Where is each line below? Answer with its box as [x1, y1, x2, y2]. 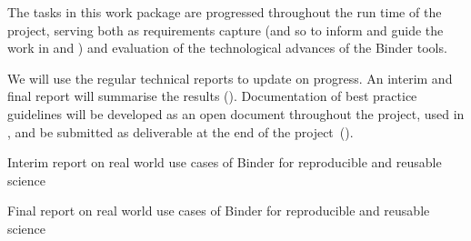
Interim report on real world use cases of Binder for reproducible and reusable [7, 153, 442, 172]
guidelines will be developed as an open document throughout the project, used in [7, 104, 465, 123]
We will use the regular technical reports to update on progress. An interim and [7, 68, 453, 87]
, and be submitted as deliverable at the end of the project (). [7, 122, 354, 141]
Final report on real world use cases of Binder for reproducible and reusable [7, 201, 430, 220]
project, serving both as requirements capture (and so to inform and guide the [7, 20, 444, 39]
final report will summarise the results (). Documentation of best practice [7, 86, 417, 105]
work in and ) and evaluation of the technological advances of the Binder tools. [7, 38, 447, 57]
